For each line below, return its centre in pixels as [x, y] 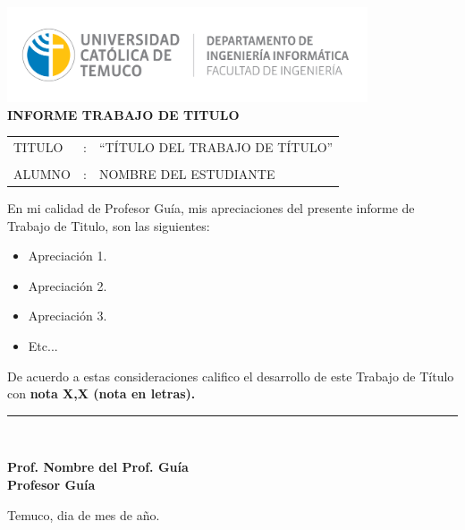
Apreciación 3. [68, 316]
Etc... [43, 346]
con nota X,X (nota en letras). [101, 393]
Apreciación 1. [68, 256]
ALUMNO [42, 173]
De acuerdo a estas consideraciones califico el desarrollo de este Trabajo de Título [231, 376]
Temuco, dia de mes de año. [84, 514]
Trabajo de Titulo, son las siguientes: [109, 225]
